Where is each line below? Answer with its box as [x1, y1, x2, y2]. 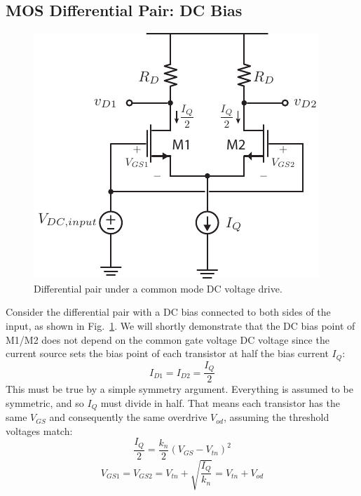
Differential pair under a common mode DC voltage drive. [34, 281, 282, 295]
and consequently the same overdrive [49, 410, 207, 424]
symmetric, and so [6, 395, 84, 410]
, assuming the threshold [223, 410, 329, 424]
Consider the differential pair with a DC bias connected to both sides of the [6, 304, 331, 319]
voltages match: [6, 423, 73, 438]
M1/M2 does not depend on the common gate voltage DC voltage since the [6, 332, 329, 347]
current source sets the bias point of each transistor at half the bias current [6, 346, 329, 361]
